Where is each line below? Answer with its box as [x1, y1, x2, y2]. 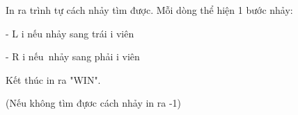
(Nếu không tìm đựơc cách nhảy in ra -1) [6, 96, 182, 110]
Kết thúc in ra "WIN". [6, 72, 101, 87]
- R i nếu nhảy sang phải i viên [6, 49, 140, 64]
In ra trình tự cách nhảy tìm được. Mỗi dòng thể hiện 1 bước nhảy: [6, 3, 293, 17]
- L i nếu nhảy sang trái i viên [6, 26, 134, 40]
